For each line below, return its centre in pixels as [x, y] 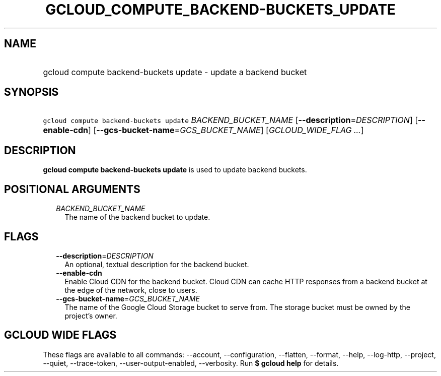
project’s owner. [91, 316]
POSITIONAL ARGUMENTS [72, 189]
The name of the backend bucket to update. [137, 217]
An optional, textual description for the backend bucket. [157, 264]
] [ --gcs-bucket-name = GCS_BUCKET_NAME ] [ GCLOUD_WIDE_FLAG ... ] [226, 130]
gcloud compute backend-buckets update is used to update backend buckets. [175, 170]
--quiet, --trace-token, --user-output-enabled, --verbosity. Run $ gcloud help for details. [191, 363]
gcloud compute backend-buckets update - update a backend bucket [175, 72]
